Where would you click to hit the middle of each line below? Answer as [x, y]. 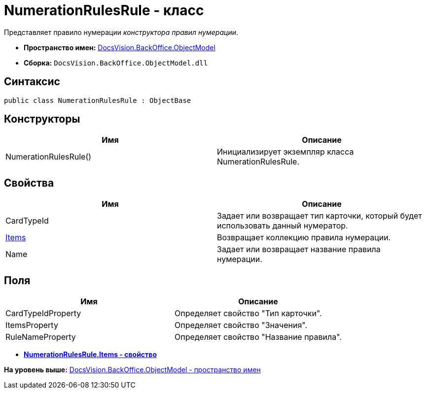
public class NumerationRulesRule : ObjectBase [98, 100]
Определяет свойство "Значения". [241, 325]
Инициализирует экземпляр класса [285, 152]
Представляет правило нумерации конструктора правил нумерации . [121, 32]
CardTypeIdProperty [43, 313]
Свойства [29, 183]
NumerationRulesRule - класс [104, 10]
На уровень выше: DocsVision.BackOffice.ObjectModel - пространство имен [132, 370]
